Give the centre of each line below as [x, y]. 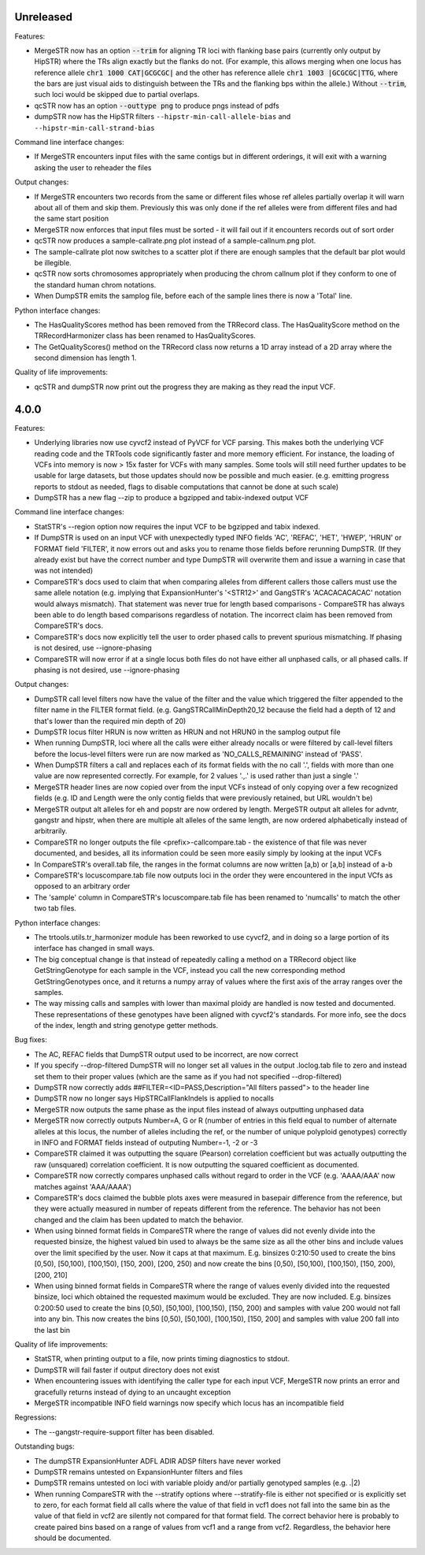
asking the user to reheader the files [93, 167]
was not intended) [64, 570]
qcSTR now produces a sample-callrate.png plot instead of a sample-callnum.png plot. [175, 241]
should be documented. [73, 1538]
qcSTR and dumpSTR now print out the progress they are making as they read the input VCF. [185, 387]
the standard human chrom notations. [95, 284]
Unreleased [44, 17]
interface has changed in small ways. [94, 948]
